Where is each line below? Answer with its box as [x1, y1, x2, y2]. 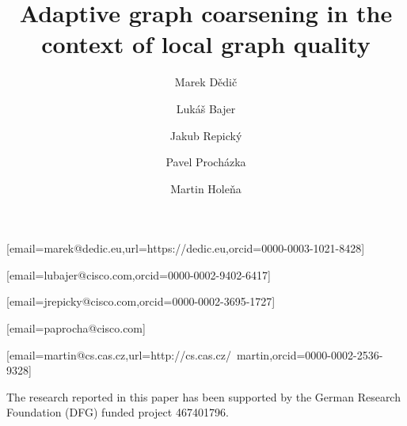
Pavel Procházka [165, 154, 246, 170]
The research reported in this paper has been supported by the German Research [6, 388, 401, 405]
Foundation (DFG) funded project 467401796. [6, 404, 229, 420]
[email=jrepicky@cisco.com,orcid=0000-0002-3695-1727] [6, 293, 276, 310]
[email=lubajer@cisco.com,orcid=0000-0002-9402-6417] [6, 266, 271, 283]
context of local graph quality [41, 28, 371, 60]
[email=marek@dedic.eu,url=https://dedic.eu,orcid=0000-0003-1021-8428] [6, 240, 365, 257]
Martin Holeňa [170, 180, 242, 196]
